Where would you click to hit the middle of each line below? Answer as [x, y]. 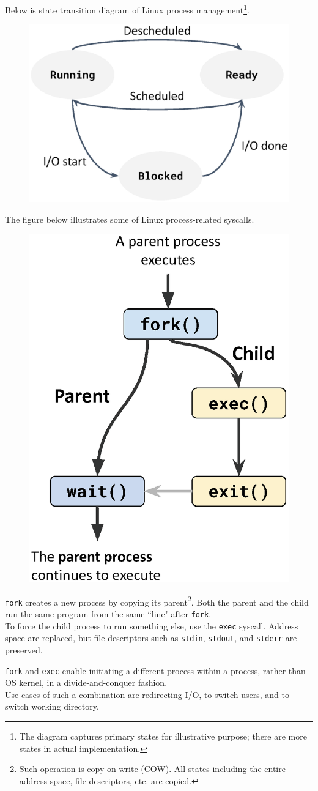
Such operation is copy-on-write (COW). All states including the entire [152, 769]
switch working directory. [52, 706]
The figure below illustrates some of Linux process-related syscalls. [130, 219]
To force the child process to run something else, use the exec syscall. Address [152, 626]
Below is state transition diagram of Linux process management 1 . [127, 9]
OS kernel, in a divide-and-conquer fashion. [86, 682]
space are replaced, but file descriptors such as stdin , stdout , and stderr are [151, 638]
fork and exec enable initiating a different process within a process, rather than [155, 670]
